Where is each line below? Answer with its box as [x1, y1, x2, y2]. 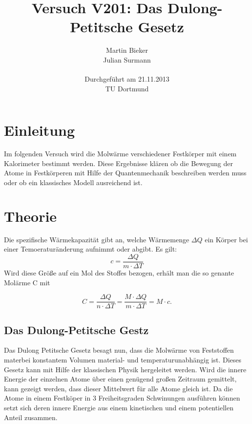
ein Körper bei [205, 234, 248, 244]
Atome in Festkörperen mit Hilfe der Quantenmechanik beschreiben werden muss [4, 168, 247, 178]
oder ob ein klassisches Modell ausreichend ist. [4, 177, 143, 187]
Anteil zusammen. [4, 412, 58, 422]
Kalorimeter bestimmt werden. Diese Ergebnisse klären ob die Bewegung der [4, 158, 233, 168]
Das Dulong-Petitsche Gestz [4, 322, 149, 337]
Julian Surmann [103, 54, 151, 64]
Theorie [4, 206, 57, 226]
